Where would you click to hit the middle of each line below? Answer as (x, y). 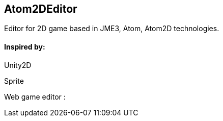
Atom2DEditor (41, 9)
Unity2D (18, 65)
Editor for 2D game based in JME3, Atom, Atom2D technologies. (112, 29)
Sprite (14, 81)
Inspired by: (25, 47)
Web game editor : (35, 96)
